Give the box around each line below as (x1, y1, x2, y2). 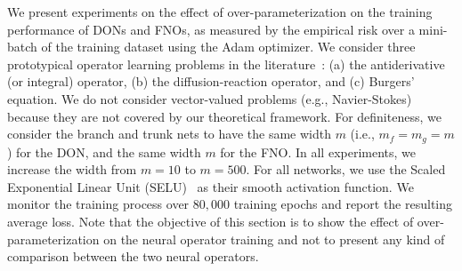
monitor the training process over (7, 195, 190, 213)
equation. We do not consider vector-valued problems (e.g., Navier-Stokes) (7, 89, 412, 108)
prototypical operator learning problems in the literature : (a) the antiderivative (7, 54, 445, 73)
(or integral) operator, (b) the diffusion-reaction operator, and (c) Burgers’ (7, 72, 415, 91)
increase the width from (7, 160, 137, 179)
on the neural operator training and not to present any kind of (103, 229, 445, 248)
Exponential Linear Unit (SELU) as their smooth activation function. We (7, 177, 414, 195)
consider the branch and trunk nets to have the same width (7, 124, 331, 143)
